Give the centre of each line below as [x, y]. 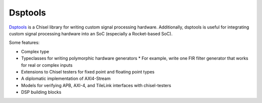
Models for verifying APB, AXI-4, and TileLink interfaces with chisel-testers [96, 85]
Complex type [35, 51]
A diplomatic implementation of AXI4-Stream [66, 79]
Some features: [24, 43]
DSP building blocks [41, 92]
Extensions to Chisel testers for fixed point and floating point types [88, 72]
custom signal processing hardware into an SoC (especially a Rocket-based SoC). [91, 33]
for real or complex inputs [47, 65]
